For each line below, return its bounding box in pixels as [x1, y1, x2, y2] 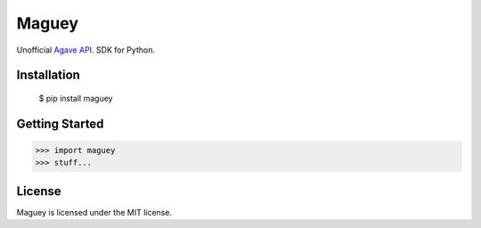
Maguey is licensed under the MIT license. [16, 207, 173, 217]
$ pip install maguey [38, 93, 113, 103]
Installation [16, 68, 80, 83]
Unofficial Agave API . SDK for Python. [16, 45, 156, 55]
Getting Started [16, 116, 104, 131]
